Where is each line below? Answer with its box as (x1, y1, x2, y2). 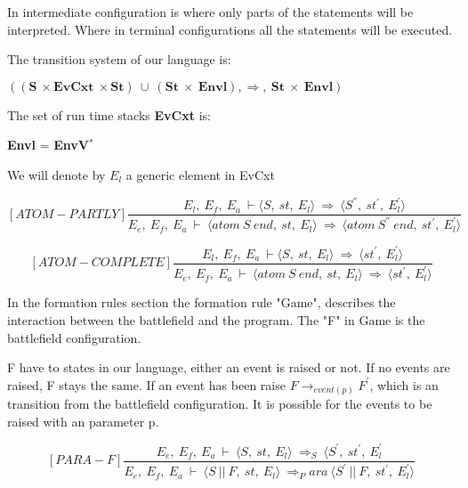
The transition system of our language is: (7, 50, 231, 69)
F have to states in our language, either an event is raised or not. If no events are (7, 358, 450, 377)
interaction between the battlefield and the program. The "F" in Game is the (7, 310, 425, 329)
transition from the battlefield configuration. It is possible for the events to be (7, 394, 432, 413)
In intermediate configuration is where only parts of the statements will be (7, 3, 414, 20)
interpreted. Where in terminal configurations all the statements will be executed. (7, 20, 453, 38)
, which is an (369, 375, 439, 394)
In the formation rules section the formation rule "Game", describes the (7, 293, 396, 312)
